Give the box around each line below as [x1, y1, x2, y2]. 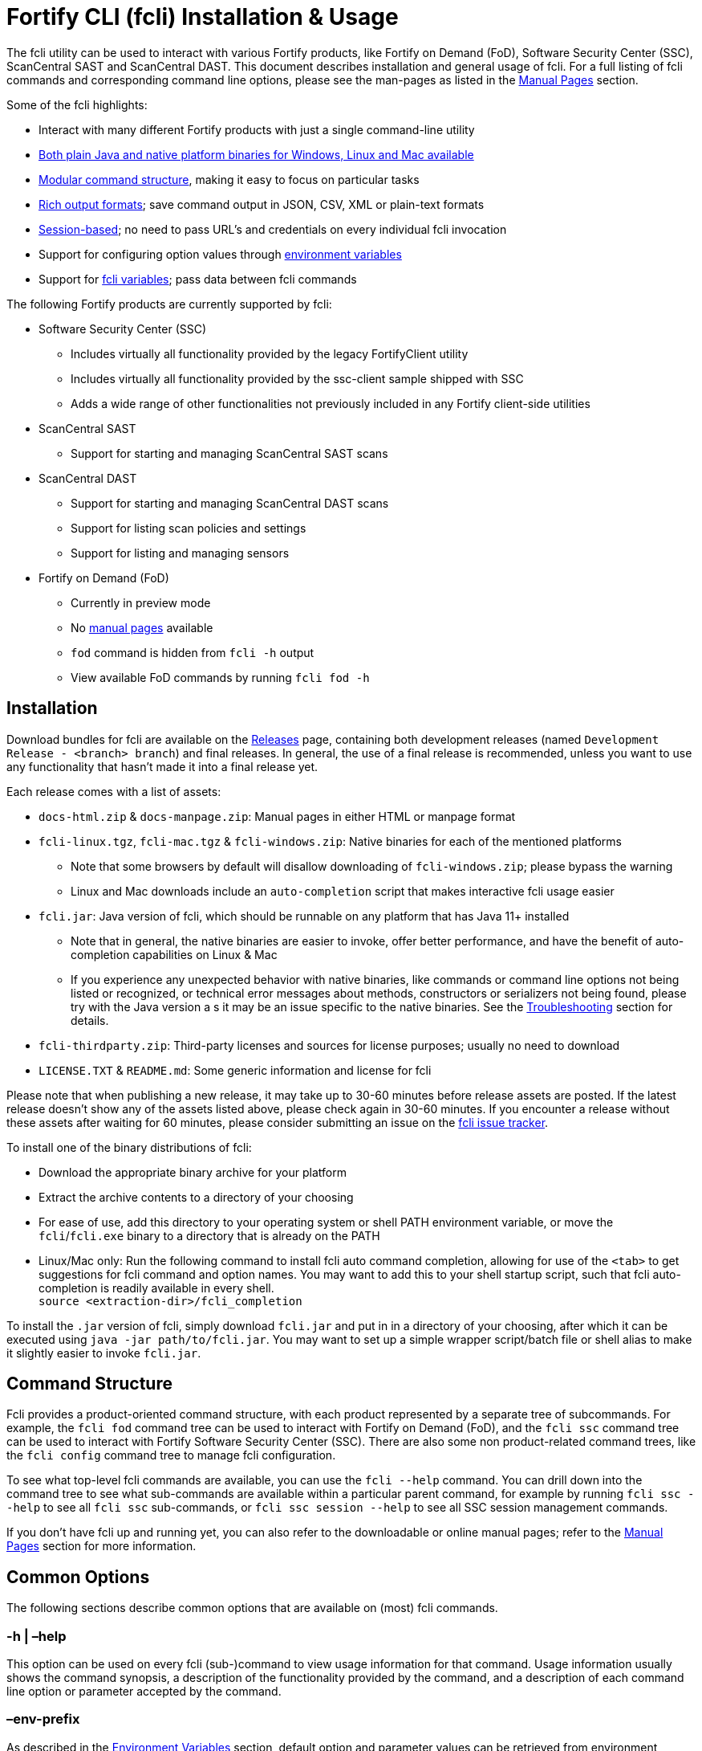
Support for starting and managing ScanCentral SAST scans [71, 446, 388, 460]
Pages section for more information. [6, 1539, 197, 1553]
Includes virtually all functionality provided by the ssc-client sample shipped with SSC [71, 371, 524, 386]
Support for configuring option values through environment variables [39, 247, 402, 261]
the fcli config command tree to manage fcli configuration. [6, 1448, 336, 1463]
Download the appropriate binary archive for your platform [39, 1165, 347, 1179]
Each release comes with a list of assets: [6, 784, 221, 798]
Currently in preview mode [71, 595, 211, 610]
